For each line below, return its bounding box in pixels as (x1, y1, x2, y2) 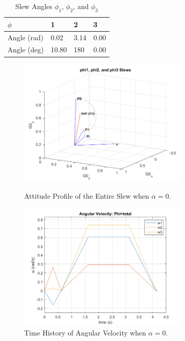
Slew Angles (15, 1, 53, 11)
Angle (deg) (8, 44, 44, 55)
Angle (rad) (8, 32, 44, 42)
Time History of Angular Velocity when (24, 327, 146, 338)
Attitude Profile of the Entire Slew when (24, 191, 149, 201)
